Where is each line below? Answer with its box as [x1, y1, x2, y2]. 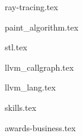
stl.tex [5, 41, 27, 53]
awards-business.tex [5, 121, 76, 134]
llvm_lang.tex [5, 81, 56, 93]
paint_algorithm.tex [5, 20, 79, 33]
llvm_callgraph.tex [5, 61, 74, 73]
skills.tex [5, 101, 37, 113]
